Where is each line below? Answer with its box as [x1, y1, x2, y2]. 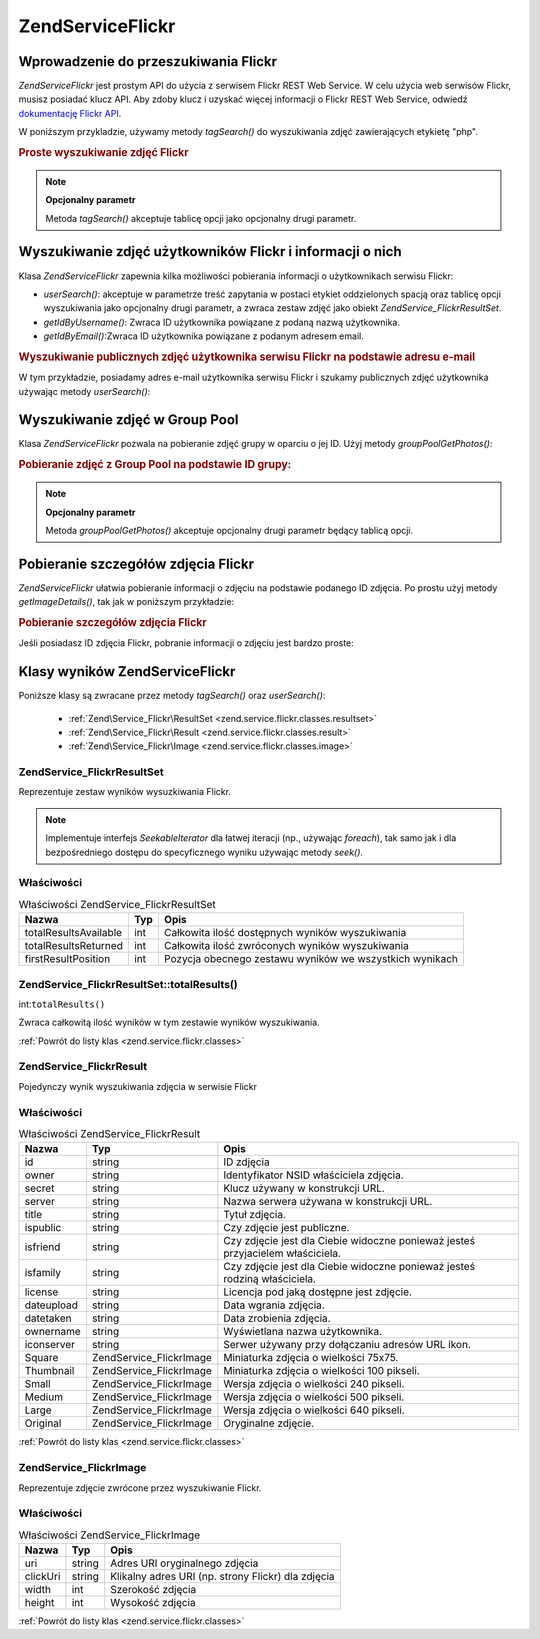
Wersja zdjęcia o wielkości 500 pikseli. [223, 1390, 405, 1404]
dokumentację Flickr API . [18, 107, 122, 119]
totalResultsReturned [24, 939, 124, 953]
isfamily [24, 1266, 62, 1280]
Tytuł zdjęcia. [223, 1208, 287, 1222]
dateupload [24, 1298, 79, 1312]
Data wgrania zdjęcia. [223, 1298, 325, 1312]
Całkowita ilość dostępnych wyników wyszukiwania [163, 926, 407, 940]
